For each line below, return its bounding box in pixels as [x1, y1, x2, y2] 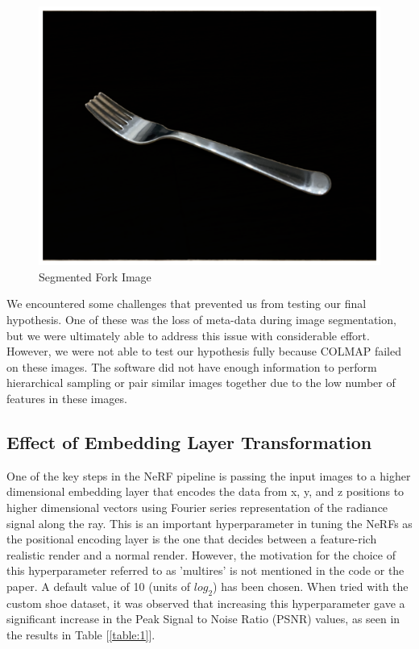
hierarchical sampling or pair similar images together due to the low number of [6, 374, 396, 391]
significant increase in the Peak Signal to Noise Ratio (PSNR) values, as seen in [6, 610, 400, 627]
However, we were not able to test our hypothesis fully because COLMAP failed [6, 343, 401, 360]
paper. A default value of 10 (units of [6, 577, 191, 594]
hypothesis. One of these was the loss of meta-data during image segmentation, [6, 310, 396, 327]
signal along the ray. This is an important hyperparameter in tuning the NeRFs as [6, 514, 413, 531]
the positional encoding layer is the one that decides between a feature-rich [6, 530, 377, 547]
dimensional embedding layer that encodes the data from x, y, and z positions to [6, 483, 404, 500]
